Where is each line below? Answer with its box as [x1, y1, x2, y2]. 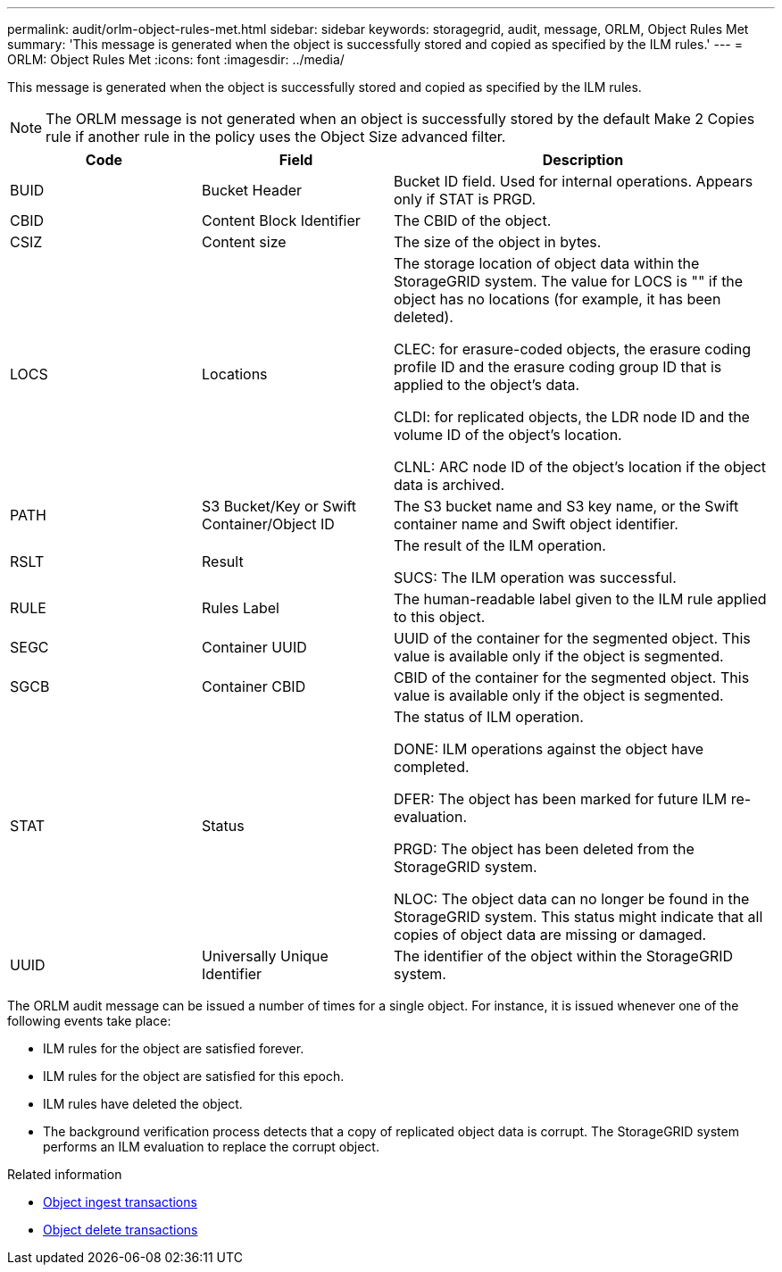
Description [542, 151, 624, 169]
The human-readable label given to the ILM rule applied [394, 590, 767, 608]
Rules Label [202, 599, 279, 617]
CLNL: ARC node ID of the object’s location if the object [394, 458, 767, 476]
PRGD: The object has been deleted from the [394, 840, 695, 858]
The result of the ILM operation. [394, 536, 606, 554]
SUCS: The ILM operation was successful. [394, 569, 677, 586]
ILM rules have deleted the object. [43, 1096, 243, 1111]
